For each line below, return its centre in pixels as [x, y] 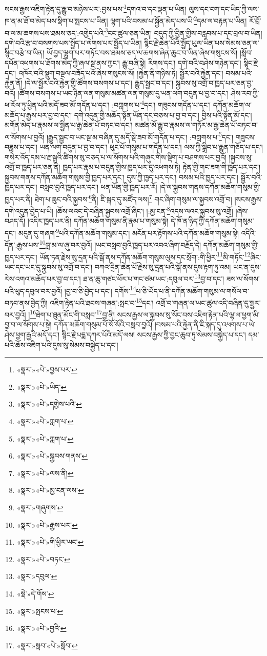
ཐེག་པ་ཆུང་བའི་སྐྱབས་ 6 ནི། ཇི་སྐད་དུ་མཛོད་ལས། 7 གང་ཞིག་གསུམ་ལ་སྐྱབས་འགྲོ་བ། [133, 198]
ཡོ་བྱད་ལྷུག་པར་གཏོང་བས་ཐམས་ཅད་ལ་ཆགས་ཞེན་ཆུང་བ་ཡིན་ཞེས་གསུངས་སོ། [142, 53]
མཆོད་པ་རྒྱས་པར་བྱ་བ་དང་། [38, 115]
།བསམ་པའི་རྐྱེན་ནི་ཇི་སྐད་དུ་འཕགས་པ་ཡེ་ [205, 324]
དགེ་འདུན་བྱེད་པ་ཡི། [29, 211]
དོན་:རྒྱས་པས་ [22, 244]
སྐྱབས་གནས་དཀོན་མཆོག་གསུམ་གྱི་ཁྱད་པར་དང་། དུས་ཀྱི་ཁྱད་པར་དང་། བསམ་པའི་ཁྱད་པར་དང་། [121, 177]
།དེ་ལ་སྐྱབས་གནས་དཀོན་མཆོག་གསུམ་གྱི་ [210, 187]
